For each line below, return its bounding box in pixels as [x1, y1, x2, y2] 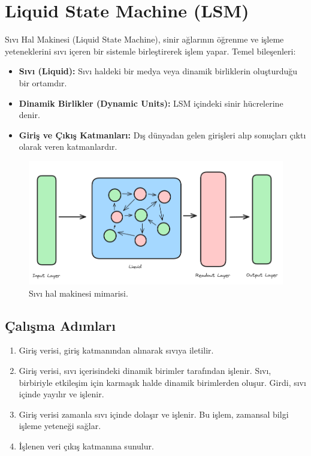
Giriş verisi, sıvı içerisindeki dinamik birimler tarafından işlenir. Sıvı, [19, 364, 271, 376]
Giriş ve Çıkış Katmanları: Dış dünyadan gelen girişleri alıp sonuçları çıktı [19, 128, 306, 141]
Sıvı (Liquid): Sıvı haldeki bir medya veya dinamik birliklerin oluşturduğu [19, 65, 298, 77]
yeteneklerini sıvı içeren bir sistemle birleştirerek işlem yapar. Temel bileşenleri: [5, 44, 296, 57]
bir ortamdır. [19, 76, 67, 89]
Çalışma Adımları [5, 316, 116, 334]
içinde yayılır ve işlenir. [19, 388, 104, 400]
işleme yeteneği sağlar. [19, 419, 101, 432]
